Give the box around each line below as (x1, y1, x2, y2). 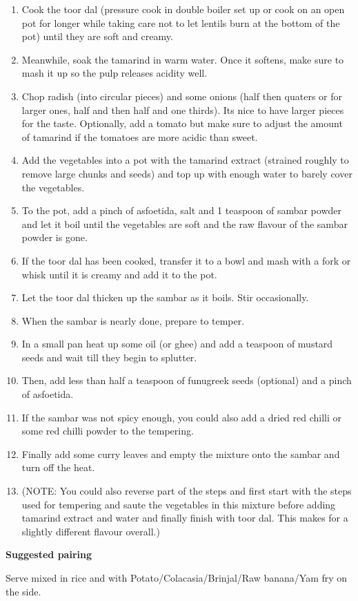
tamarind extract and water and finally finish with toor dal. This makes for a (21, 511, 348, 525)
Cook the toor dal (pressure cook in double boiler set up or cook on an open (21, 2, 345, 16)
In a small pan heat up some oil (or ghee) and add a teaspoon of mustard (21, 336, 333, 351)
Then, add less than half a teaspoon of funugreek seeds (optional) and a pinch (21, 373, 352, 388)
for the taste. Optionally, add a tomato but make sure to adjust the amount (21, 116, 343, 131)
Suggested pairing (6, 547, 92, 562)
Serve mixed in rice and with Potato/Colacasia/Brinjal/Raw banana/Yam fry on (6, 571, 348, 584)
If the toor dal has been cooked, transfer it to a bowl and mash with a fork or (21, 253, 351, 267)
